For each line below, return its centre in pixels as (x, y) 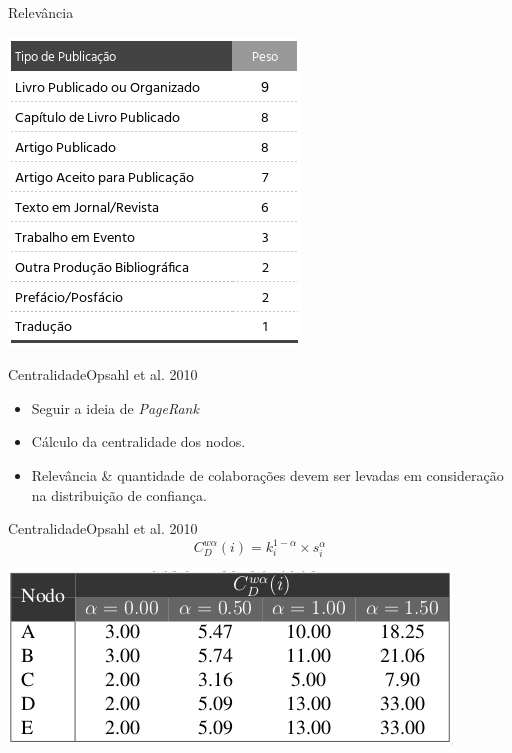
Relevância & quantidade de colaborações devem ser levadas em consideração (267, 474)
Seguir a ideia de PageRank (115, 407)
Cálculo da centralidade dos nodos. (138, 441)
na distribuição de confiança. (119, 494)
